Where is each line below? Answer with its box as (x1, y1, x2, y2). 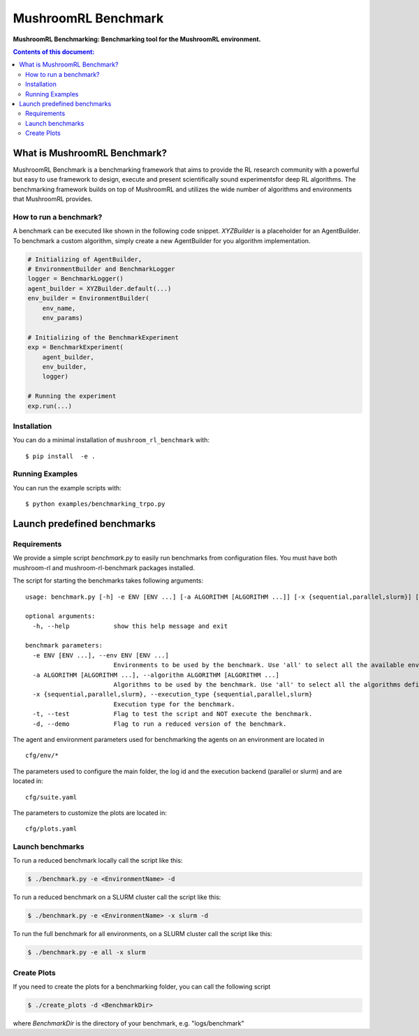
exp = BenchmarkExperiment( (27, 343, 124, 351)
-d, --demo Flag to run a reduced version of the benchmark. (32, 720, 287, 728)
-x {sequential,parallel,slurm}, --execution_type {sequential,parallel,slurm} (32, 690, 313, 699)
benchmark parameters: (25, 641, 103, 650)
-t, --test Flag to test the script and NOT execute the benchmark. (32, 710, 313, 718)
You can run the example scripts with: (13, 483, 122, 492)
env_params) (42, 314, 84, 321)
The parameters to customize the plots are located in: (13, 808, 167, 817)
